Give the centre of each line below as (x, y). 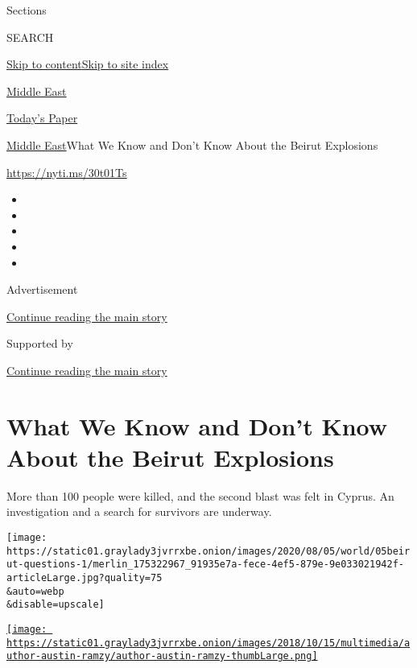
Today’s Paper (42, 118)
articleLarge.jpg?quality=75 (85, 577)
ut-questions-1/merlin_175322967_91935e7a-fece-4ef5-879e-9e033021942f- (205, 565)
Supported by (40, 343)
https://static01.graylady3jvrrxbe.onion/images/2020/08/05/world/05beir (208, 551)
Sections (27, 10)
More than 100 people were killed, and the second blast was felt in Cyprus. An (200, 495)
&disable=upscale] (56, 605)
